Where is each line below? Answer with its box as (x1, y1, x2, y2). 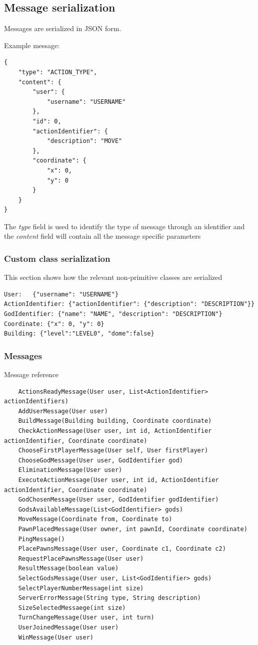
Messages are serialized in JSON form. (4, 23, 121, 34)
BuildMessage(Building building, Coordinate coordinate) (18, 417, 212, 425)
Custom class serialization (4, 252, 110, 264)
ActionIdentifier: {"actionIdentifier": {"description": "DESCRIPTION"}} (4, 300, 255, 308)
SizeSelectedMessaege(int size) (18, 604, 126, 611)
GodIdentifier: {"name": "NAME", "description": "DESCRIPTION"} (4, 310, 222, 318)
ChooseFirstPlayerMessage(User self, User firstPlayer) (18, 447, 208, 454)
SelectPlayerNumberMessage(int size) (18, 584, 144, 592)
